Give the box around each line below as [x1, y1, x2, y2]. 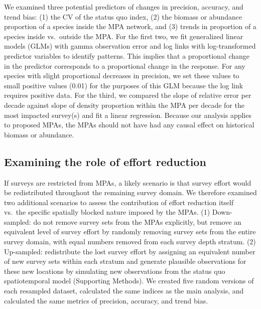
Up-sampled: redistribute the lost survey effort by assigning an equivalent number [4, 246, 255, 256]
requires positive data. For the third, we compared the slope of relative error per [4, 90, 251, 100]
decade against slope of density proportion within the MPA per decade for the [4, 99, 244, 110]
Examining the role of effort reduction [4, 153, 206, 169]
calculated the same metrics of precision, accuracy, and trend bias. [4, 295, 208, 305]
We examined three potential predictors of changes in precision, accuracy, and [4, 2, 243, 12]
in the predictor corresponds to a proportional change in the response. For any [4, 60, 245, 71]
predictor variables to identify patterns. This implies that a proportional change [4, 50, 250, 61]
